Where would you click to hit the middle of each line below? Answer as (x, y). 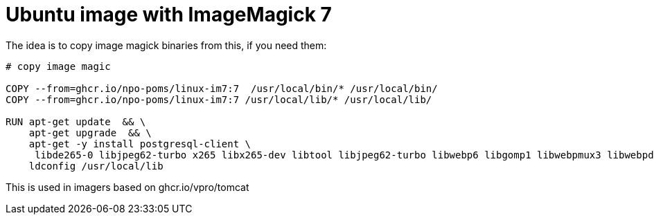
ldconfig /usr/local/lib (96, 166)
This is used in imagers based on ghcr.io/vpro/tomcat (127, 187)
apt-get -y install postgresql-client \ (140, 144)
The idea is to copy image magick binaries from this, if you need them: (166, 45)
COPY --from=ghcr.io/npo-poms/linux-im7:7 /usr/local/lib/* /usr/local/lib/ (219, 99)
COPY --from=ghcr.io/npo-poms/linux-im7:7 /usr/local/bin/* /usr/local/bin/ (222, 88)
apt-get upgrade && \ (90, 132)
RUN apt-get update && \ (76, 121)
